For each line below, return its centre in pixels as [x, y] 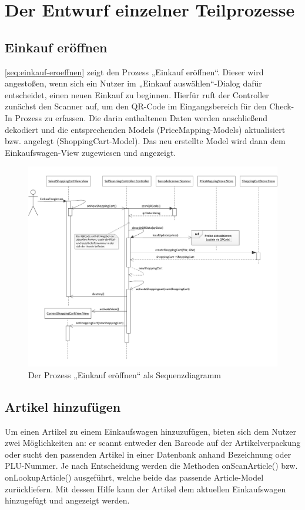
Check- [282, 106]
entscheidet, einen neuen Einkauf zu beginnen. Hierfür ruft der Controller [137, 94]
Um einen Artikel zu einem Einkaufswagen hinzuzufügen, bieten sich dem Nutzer [150, 431]
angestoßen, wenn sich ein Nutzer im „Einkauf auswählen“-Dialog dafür [133, 83]
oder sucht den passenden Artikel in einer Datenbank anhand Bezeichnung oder [148, 454]
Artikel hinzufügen [63, 406]
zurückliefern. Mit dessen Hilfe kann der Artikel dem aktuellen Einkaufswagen [145, 489]
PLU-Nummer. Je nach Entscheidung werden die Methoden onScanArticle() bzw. [151, 466]
